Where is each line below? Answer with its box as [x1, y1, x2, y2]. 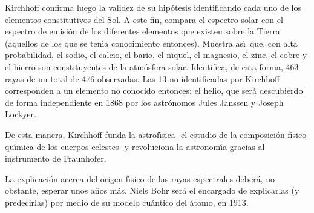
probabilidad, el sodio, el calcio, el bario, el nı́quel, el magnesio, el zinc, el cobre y [5, 48, 307, 61]
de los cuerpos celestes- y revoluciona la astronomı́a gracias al [36, 140, 265, 152]
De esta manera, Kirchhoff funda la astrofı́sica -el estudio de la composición [5, 128, 285, 140]
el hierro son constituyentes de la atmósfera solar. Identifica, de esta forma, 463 [5, 60, 299, 73]
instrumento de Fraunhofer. [5, 152, 106, 165]
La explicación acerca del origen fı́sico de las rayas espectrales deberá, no [5, 172, 275, 185]
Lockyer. [5, 108, 36, 120]
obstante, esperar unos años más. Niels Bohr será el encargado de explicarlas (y [5, 184, 299, 197]
